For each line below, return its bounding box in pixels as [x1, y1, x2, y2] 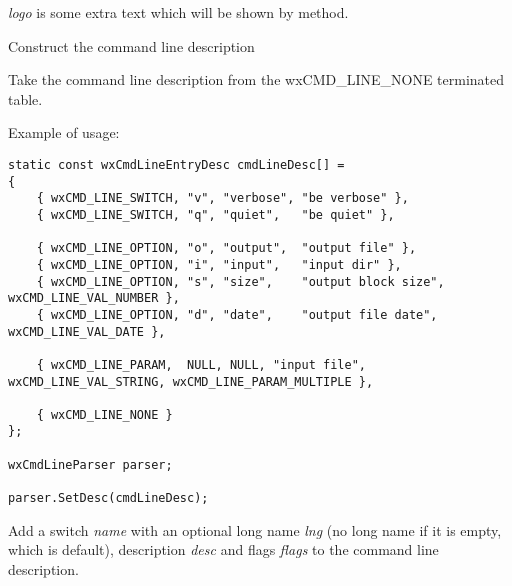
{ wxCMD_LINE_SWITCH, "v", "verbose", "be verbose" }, [36, 191, 409, 206]
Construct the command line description [8, 35, 255, 56]
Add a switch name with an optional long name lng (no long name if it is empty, [8, 519, 502, 540]
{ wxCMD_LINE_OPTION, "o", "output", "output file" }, [36, 241, 417, 256]
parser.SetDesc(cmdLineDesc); [8, 491, 209, 506]
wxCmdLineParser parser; [8, 457, 173, 472]
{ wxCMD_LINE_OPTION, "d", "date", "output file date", [36, 307, 438, 322]
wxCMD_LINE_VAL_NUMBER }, [8, 291, 180, 306]
